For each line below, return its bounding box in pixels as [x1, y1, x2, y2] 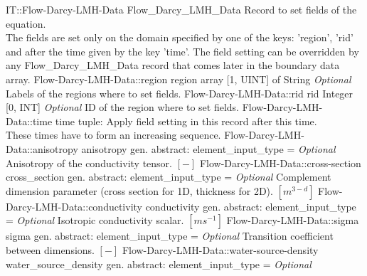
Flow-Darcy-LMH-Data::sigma [226, 213, 359, 228]
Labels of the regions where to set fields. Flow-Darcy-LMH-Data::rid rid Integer [6, 85, 353, 100]
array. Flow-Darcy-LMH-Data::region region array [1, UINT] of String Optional [6, 71, 351, 86]
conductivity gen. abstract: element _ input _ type [145, 198, 356, 213]
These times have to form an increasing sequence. [6, 127, 221, 142]
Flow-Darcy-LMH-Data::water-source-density [122, 242, 319, 257]
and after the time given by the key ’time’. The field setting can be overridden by [6, 43, 359, 58]
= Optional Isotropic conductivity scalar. [6, 213, 184, 228]
